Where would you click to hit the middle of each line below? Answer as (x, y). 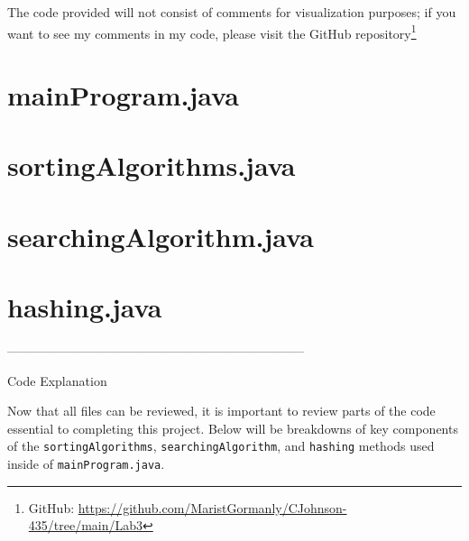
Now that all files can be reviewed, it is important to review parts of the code (221, 411)
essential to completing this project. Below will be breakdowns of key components (233, 428)
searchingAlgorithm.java (161, 236)
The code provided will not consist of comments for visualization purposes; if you (232, 12)
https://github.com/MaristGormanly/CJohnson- (212, 507)
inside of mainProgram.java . (86, 464)
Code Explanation (57, 380)
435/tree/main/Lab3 (86, 525)
